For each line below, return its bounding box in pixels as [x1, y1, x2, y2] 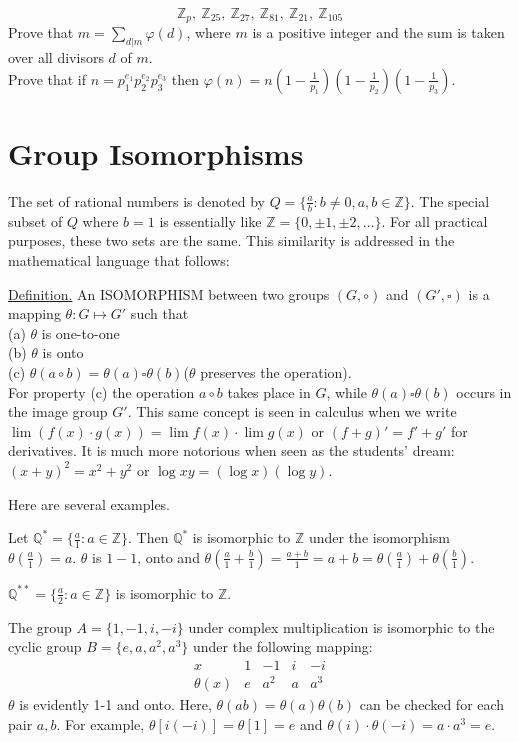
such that [130, 303, 189, 324]
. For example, [56, 713, 145, 734]
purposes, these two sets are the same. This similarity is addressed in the [8, 230, 455, 251]
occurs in [456, 381, 512, 402]
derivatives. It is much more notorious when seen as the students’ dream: [8, 440, 455, 461]
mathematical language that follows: [8, 249, 230, 270]
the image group [8, 401, 108, 422]
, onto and [137, 546, 200, 567]
